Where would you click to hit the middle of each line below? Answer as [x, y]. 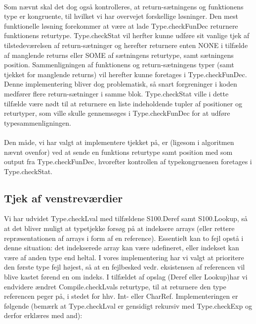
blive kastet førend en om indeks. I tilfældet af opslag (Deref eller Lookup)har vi [126, 277]
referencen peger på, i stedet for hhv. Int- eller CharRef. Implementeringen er [121, 296]
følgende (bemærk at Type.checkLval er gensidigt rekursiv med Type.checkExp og [128, 305]
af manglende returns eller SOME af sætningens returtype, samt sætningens [119, 55]
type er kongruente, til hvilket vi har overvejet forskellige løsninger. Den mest [121, 16]
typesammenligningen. [38, 122]
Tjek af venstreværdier [64, 198]
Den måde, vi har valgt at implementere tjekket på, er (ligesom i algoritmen [119, 142]
